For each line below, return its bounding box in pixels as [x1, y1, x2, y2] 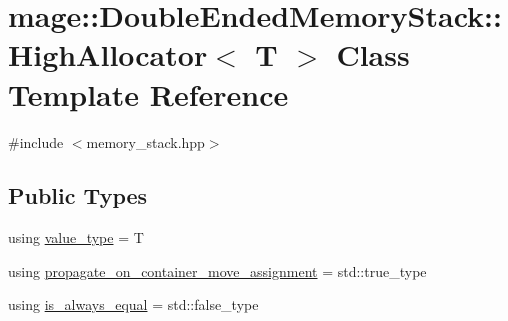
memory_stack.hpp [86, 131, 205, 152]
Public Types [8, 180, 148, 211]
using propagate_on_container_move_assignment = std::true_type [8, 260, 427, 281]
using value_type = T [8, 227, 144, 248]
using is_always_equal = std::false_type [8, 294, 259, 315]
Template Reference [8, 73, 289, 114]
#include [8, 131, 64, 152]
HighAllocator [8, 34, 208, 75]
